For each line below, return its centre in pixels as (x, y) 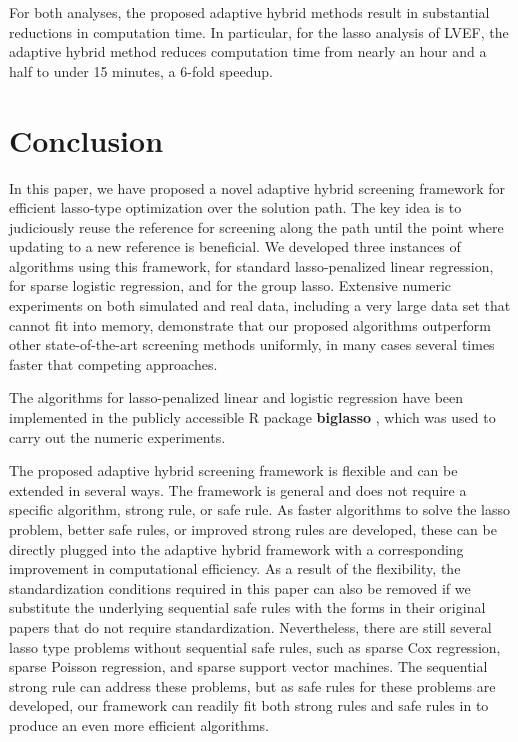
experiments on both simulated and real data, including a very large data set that (260, 305)
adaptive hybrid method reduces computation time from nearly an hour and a (248, 51)
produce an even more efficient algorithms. (139, 724)
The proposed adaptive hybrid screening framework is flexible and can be (233, 470)
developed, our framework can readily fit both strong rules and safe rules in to (249, 705)
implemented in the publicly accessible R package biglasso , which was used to (252, 417)
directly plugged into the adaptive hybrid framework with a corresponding (236, 548)
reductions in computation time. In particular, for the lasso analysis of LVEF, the (259, 31)
